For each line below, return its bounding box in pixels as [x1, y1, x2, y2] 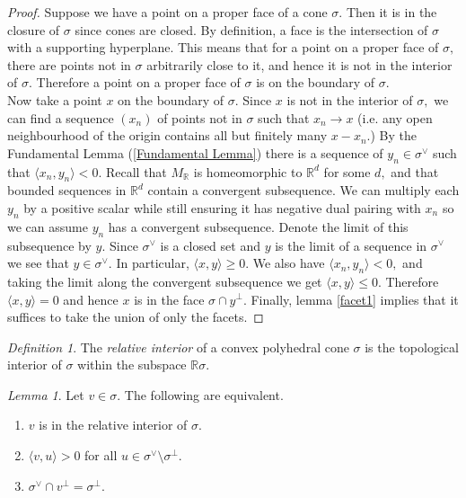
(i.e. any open [357, 108, 433, 127]
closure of [7, 20, 60, 39]
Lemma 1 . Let [7, 385, 84, 404]
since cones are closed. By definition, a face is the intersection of [75, 20, 428, 39]
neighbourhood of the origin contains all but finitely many [7, 126, 328, 145]
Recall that [105, 162, 167, 181]
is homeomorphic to [193, 162, 303, 181]
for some [323, 162, 371, 181]
